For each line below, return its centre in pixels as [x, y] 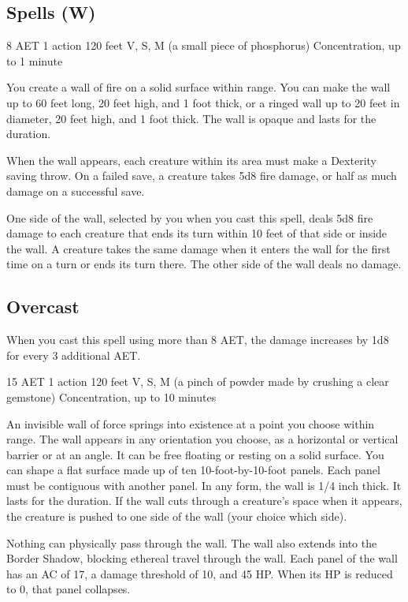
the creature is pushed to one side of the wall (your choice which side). [177, 516]
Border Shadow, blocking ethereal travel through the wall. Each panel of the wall [202, 558]
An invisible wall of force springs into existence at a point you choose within [191, 423]
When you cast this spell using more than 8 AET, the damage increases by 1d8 [198, 340]
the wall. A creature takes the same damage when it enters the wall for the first [198, 248]
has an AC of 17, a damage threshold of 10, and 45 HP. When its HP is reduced [200, 573]
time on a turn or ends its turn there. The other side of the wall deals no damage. [204, 264]
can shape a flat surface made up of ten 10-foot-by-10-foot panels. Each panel [193, 470]
